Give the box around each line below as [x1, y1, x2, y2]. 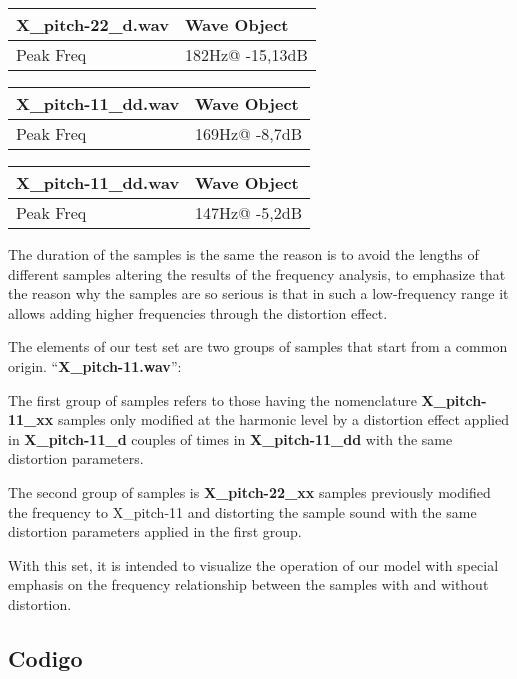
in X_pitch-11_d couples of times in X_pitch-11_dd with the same [8, 428, 453, 449]
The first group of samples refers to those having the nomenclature [8, 389, 417, 410]
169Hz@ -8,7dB [195, 122, 302, 145]
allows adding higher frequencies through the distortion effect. [8, 302, 388, 323]
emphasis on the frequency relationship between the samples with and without [8, 574, 489, 595]
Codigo [8, 642, 83, 673]
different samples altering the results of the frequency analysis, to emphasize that [8, 263, 506, 284]
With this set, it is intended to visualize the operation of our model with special [8, 554, 499, 575]
